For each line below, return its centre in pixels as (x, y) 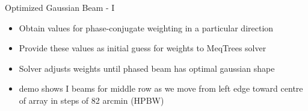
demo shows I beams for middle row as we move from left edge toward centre (161, 88)
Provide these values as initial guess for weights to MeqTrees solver (143, 48)
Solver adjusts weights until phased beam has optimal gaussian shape (147, 68)
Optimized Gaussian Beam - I (60, 7)
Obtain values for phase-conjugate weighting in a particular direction (146, 27)
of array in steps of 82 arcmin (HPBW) (91, 100)
